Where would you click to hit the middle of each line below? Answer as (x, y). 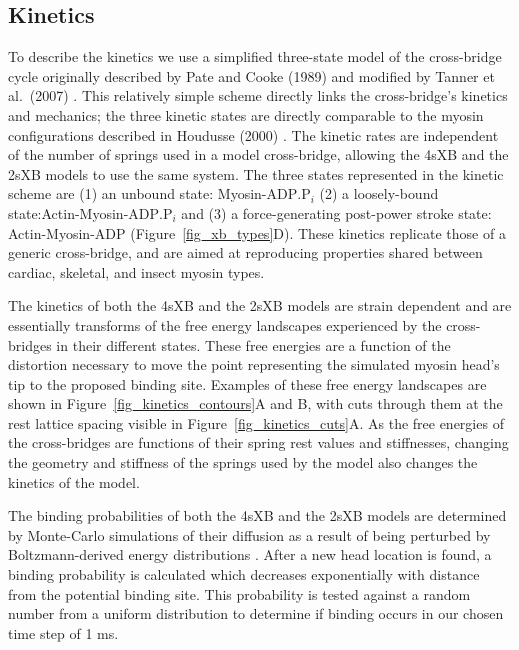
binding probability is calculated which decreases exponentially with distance (244, 574)
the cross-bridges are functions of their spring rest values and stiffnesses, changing (258, 442)
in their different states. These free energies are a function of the (253, 344)
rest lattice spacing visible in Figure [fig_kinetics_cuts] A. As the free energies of (256, 422)
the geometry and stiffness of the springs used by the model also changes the (243, 462)
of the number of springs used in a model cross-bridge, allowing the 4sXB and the (258, 154)
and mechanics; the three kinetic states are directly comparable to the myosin (246, 114)
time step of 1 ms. (63, 632)
